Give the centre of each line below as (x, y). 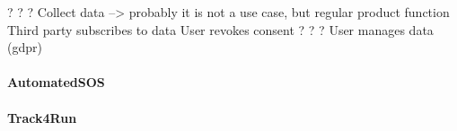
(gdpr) (25, 47)
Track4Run (42, 117)
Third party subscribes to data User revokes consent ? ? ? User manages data (220, 29)
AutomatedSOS (56, 82)
